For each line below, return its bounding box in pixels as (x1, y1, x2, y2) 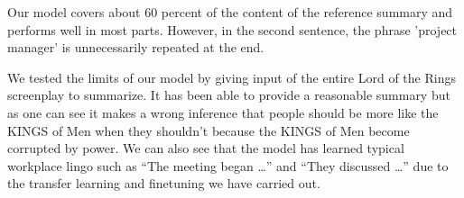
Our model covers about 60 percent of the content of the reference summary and (7, 3, 453, 21)
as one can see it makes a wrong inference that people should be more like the (7, 103, 439, 121)
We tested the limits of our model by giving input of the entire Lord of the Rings (7, 67, 456, 86)
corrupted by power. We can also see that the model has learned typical (7, 139, 404, 157)
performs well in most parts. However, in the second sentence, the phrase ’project (7, 20, 458, 39)
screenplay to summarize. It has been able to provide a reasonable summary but (7, 85, 450, 104)
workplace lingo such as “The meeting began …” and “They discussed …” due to (7, 156, 449, 175)
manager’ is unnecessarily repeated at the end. (7, 38, 264, 57)
